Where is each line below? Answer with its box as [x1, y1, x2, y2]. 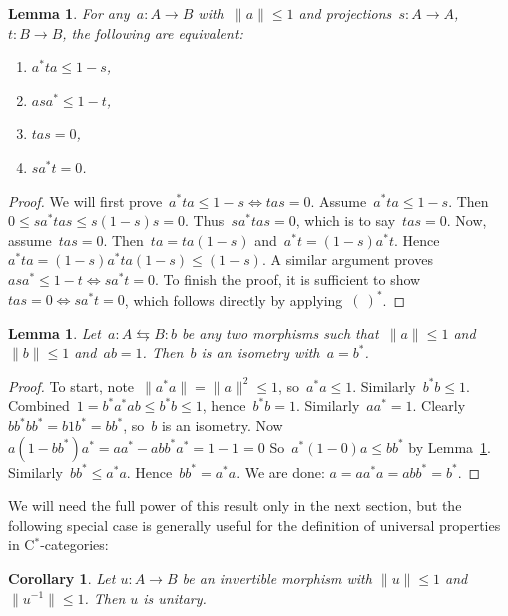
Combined [8, 395, 70, 416]
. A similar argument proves [261, 249, 433, 270]
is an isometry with [201, 342, 320, 363]
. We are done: [236, 461, 325, 482]
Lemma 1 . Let [8, 322, 101, 343]
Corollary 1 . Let [8, 567, 116, 588]
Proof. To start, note [8, 375, 135, 396]
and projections [298, 3, 392, 23]
